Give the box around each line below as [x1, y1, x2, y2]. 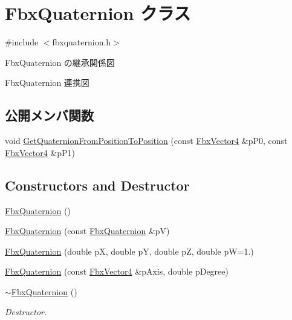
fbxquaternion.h [52, 36, 111, 48]
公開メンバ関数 [5, 106, 94, 125]
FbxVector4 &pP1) [5, 146, 75, 158]
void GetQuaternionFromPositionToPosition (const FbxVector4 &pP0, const [5, 134, 288, 147]
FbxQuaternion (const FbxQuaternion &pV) [5, 224, 170, 237]
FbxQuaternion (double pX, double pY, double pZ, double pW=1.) [5, 244, 254, 257]
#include [5, 36, 39, 48]
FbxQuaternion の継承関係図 [5, 56, 115, 68]
